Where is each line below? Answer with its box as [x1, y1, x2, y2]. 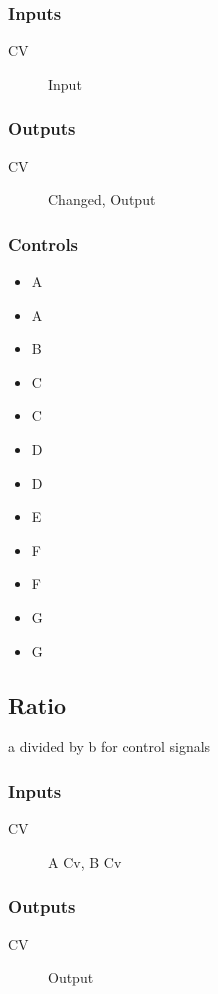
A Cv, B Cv [48, 851, 122, 872]
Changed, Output [48, 189, 156, 210]
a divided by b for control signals [8, 736, 211, 757]
